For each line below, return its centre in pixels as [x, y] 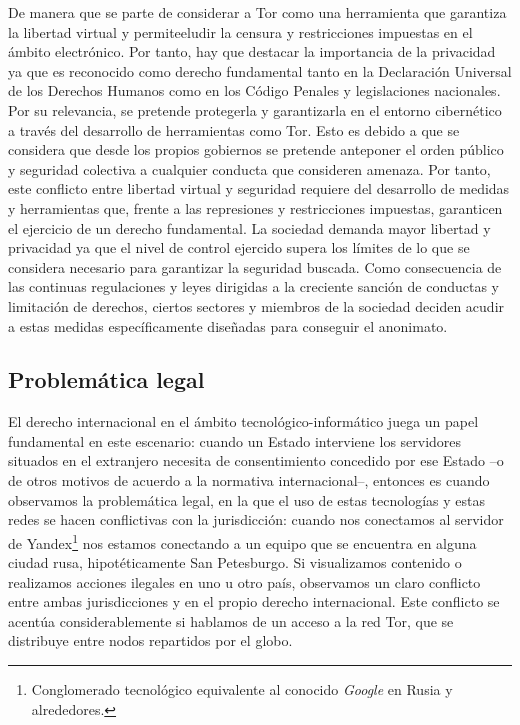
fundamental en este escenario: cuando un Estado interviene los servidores [235, 440]
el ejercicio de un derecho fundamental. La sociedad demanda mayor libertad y [249, 227]
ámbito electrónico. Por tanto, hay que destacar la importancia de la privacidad [252, 51]
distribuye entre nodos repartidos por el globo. [150, 640]
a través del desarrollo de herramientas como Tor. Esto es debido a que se [234, 129]
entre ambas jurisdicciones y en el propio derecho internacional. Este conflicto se [254, 601]
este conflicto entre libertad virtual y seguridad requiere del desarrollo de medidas [259, 188]
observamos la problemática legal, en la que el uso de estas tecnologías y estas [246, 499]
